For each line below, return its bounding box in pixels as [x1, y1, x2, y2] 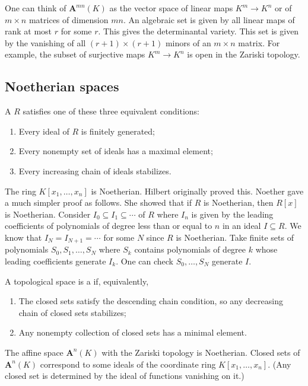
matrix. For [238, 36, 280, 49]
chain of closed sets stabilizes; [18, 306, 126, 318]
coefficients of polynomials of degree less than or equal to [5, 219, 212, 232]
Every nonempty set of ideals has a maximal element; [18, 145, 213, 157]
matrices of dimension [28, 13, 109, 25]
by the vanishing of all [5, 36, 86, 49]
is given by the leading [191, 208, 274, 220]
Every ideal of [18, 125, 69, 137]
